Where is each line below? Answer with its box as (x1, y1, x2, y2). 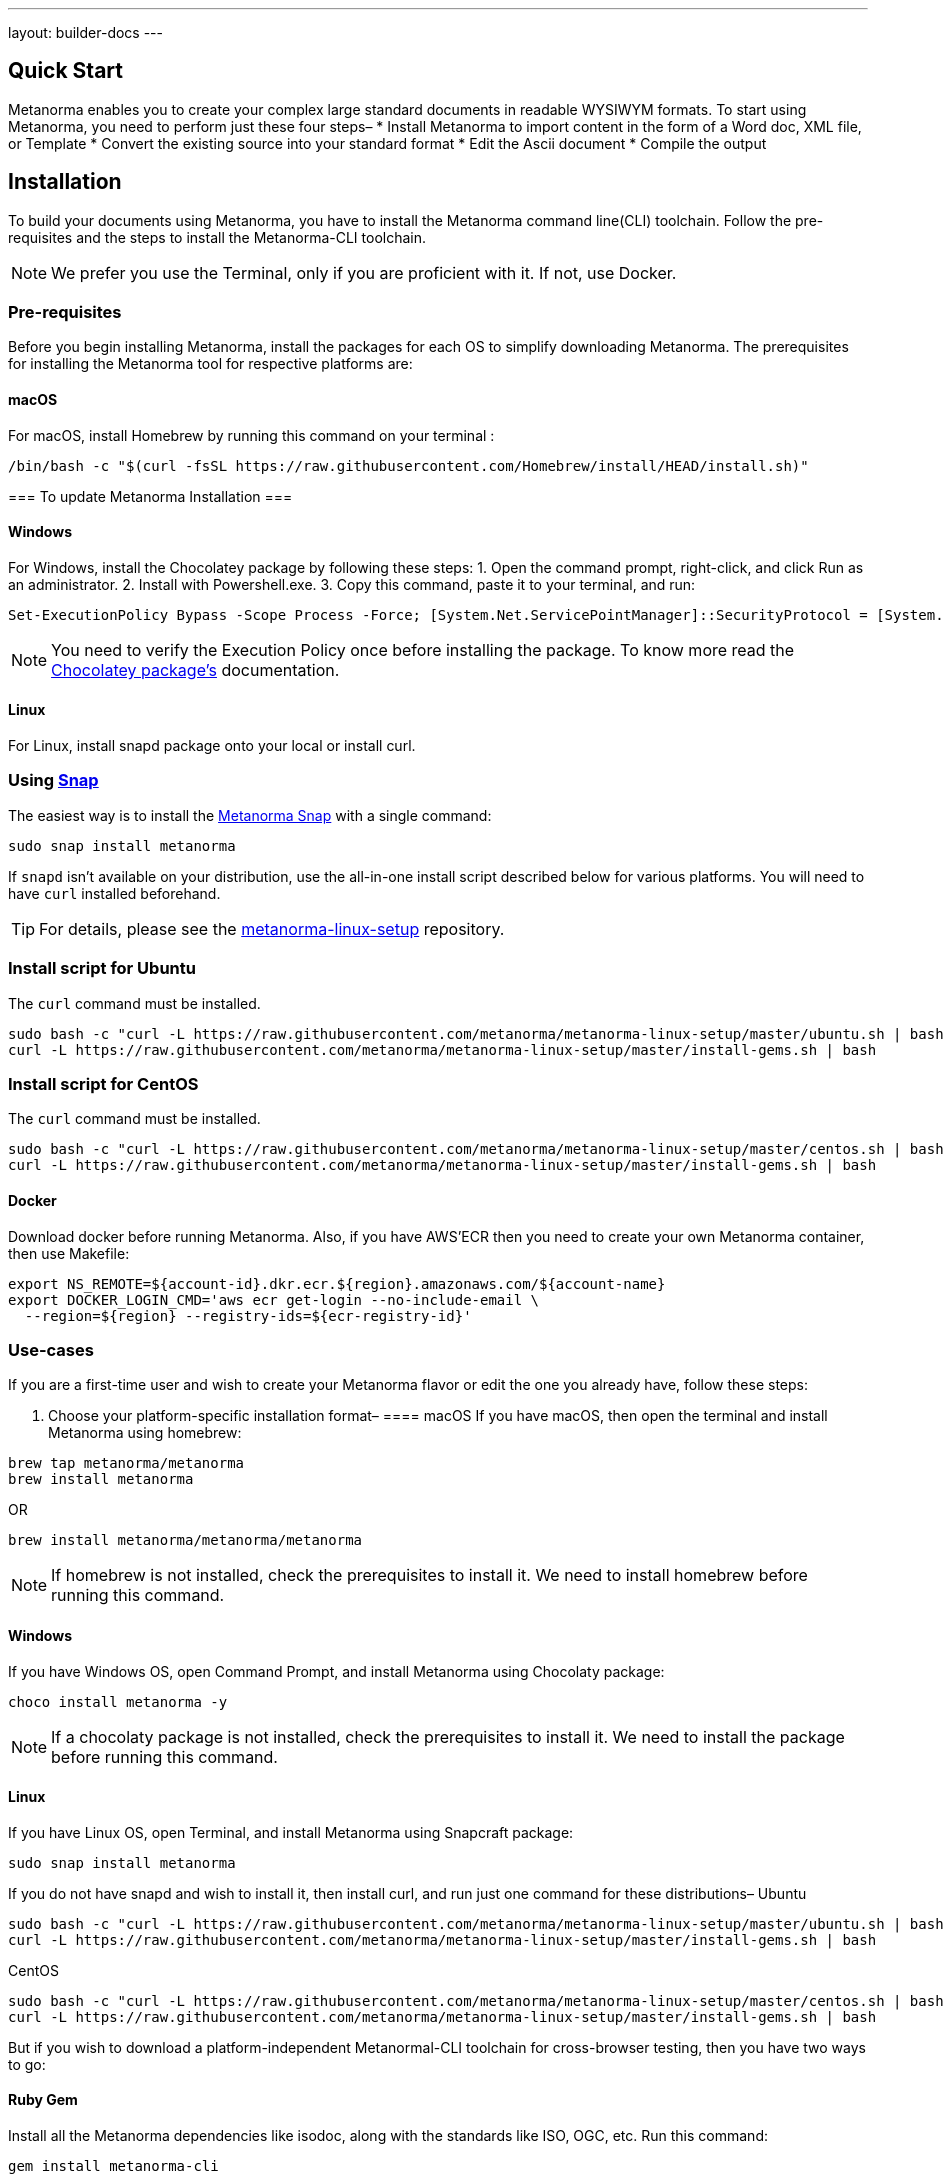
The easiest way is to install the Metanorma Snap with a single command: (8, 806, 492, 824)
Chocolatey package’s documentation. (51, 659, 340, 680)
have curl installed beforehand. (8, 884, 221, 902)
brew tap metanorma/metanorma (8, 1455, 245, 1472)
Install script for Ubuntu (8, 958, 196, 979)
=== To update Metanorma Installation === (8, 487, 293, 505)
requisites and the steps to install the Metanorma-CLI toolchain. (8, 228, 426, 246)
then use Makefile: (8, 1244, 130, 1262)
